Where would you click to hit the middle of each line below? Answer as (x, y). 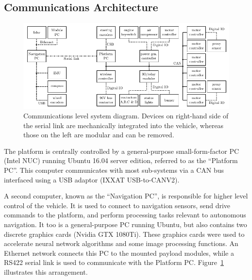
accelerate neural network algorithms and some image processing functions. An (121, 243)
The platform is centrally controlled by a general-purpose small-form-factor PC (122, 151)
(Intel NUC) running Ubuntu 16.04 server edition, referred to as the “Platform (121, 160)
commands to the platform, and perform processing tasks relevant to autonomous (125, 215)
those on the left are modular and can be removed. (99, 135)
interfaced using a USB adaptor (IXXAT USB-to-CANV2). (92, 179)
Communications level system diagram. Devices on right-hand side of (126, 116)
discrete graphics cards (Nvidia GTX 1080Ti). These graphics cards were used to (124, 234)
